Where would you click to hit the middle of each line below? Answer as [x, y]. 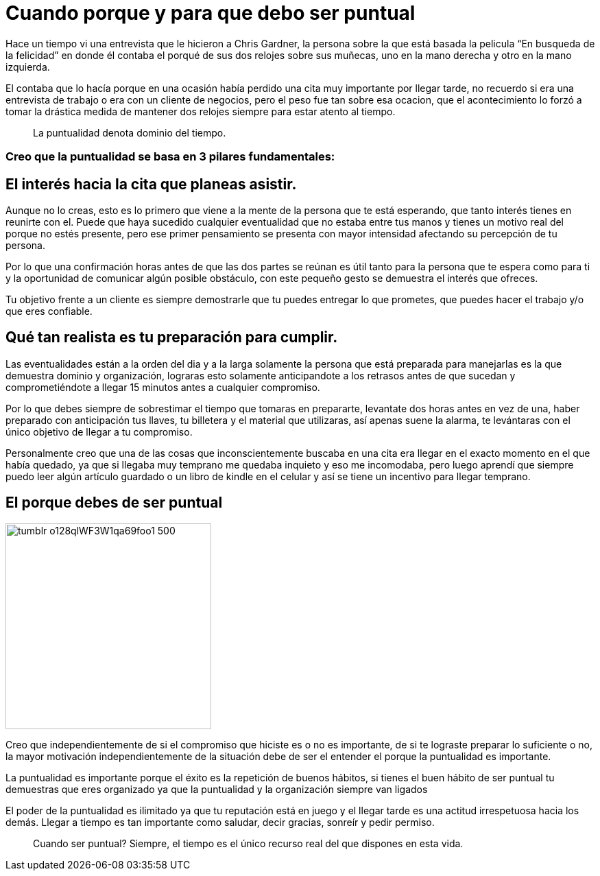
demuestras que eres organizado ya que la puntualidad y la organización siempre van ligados [217, 789]
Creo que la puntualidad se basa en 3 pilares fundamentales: [170, 157]
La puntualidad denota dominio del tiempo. [130, 132]
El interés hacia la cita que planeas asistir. [151, 184]
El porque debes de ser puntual [114, 503]
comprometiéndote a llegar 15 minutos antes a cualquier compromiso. [163, 387]
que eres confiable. [49, 311]
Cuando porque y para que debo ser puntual [211, 13]
